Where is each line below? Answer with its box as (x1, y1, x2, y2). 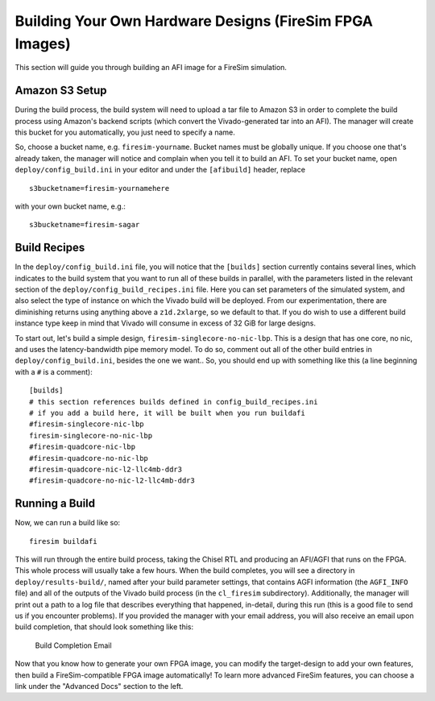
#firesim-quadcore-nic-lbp (29, 442, 136, 451)
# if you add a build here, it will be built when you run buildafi (29, 408, 305, 417)
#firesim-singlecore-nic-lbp (29, 420, 144, 429)
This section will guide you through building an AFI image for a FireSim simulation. (14, 63, 288, 73)
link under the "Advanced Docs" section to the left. (14, 681, 184, 691)
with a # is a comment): (14, 367, 93, 376)
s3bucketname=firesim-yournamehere (29, 184, 170, 193)
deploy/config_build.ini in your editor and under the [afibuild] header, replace (14, 165, 306, 175)
